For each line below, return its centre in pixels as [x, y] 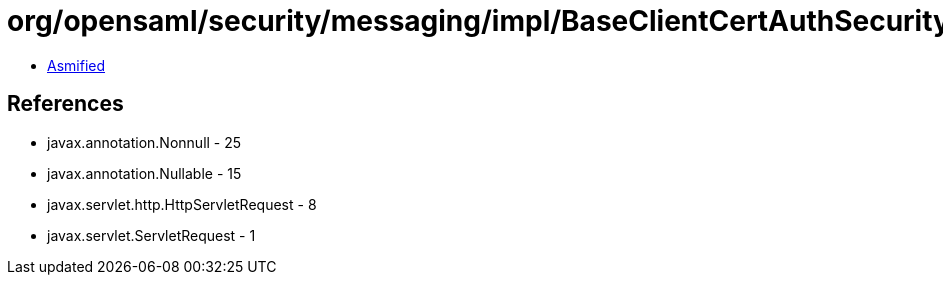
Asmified [76, 65]
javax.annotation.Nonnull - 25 [144, 142]
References [65, 104]
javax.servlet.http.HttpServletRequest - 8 [182, 204]
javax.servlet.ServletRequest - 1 [151, 235]
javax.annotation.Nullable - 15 [144, 173]
